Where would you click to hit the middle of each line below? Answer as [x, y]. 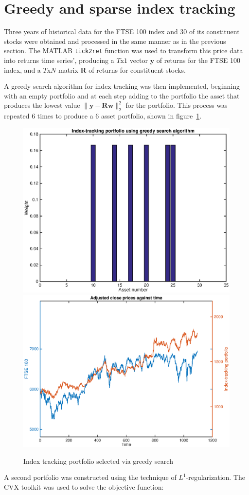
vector [139, 60]
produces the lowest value [42, 105]
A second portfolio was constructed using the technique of [90, 477]
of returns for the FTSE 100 [198, 60]
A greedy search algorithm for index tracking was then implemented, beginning [122, 86]
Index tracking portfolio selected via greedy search [98, 461]
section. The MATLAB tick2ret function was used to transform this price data [124, 50]
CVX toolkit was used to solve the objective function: [84, 487]
